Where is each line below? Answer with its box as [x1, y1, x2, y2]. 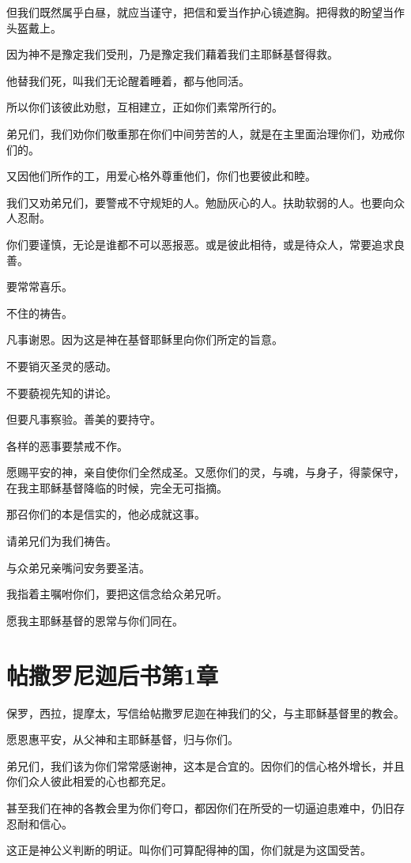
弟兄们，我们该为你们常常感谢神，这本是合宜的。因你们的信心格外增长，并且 [6, 757, 405, 774]
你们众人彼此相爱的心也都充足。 [6, 773, 172, 790]
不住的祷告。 [6, 304, 73, 321]
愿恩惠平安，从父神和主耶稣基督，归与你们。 [6, 731, 239, 748]
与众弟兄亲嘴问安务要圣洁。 [6, 559, 150, 575]
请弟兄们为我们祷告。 [6, 533, 117, 549]
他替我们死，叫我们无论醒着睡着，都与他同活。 [6, 72, 250, 89]
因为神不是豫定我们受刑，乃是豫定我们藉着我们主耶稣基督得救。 [6, 46, 338, 62]
